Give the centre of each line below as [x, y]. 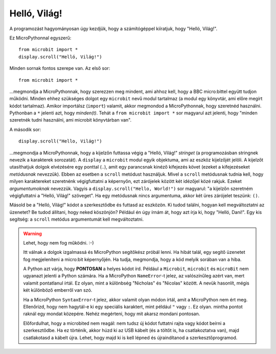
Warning [32, 233]
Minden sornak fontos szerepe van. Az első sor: [60, 68]
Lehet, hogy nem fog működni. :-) [59, 243]
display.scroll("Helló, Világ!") [60, 57]
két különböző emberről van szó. [58, 290]
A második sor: [25, 129]
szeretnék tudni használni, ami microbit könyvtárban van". [71, 120]
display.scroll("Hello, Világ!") [60, 141]
